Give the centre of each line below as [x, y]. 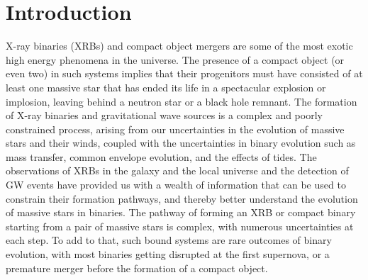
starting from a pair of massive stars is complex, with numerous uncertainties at [180, 226]
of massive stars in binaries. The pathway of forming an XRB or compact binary [181, 212]
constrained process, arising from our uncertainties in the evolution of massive [175, 129]
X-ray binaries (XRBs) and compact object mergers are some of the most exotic [179, 46]
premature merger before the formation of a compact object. [137, 268]
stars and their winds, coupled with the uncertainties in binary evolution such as [181, 143]
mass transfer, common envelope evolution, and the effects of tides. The [161, 156]
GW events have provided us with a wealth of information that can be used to [176, 185]
